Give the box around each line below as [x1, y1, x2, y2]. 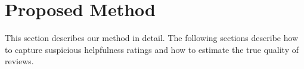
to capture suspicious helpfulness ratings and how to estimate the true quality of [5, 43, 299, 55]
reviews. [5, 55, 34, 67]
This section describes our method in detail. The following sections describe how [5, 32, 299, 44]
